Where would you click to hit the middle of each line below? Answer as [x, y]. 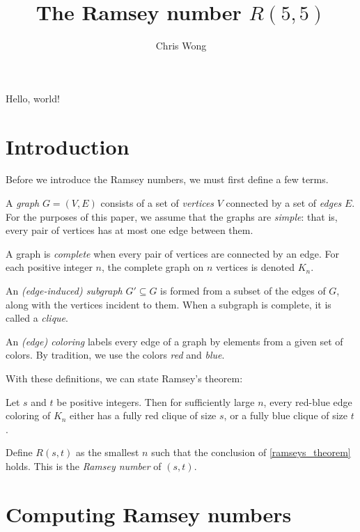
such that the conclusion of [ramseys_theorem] [251, 452]
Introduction [68, 146]
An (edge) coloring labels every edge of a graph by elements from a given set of [174, 341]
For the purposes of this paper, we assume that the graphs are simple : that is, [172, 216]
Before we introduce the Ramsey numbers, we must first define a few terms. [167, 179]
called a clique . [37, 318]
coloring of [28, 415]
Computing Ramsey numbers [149, 514]
